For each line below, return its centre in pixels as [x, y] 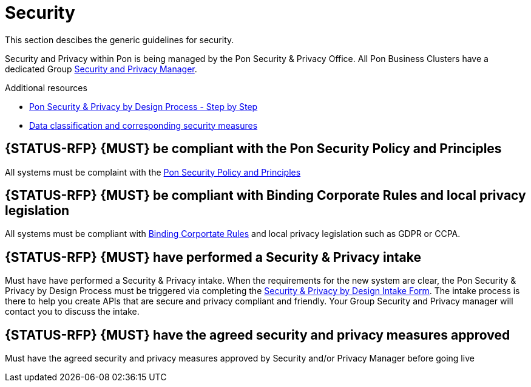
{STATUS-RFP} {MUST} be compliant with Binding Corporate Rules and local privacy [265, 196]
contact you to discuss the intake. [72, 312]
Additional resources [46, 87]
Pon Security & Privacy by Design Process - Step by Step [144, 106]
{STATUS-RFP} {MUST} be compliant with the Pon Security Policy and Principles [253, 149]
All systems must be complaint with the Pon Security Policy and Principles [153, 172]
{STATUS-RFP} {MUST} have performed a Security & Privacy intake [213, 257]
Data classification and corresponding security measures [144, 125]
